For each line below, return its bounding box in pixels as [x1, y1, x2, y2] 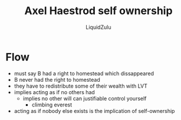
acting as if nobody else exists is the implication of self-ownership [14, 107, 175, 114]
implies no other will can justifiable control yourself [22, 95, 147, 102]
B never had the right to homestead [14, 76, 101, 83]
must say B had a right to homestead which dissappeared [14, 69, 154, 77]
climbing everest [31, 101, 73, 108]
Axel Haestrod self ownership [24, 4, 173, 18]
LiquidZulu [85, 24, 111, 31]
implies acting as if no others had [14, 88, 95, 95]
